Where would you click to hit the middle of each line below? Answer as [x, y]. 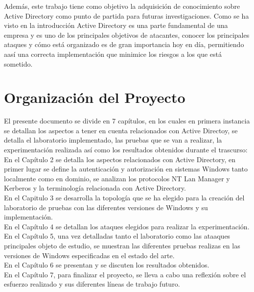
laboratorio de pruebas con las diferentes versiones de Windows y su [106, 207]
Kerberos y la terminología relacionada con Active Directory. [95, 188]
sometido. [18, 63]
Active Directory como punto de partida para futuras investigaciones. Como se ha [127, 15]
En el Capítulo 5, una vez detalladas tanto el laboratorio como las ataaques [117, 236]
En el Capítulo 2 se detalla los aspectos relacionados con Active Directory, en [120, 159]
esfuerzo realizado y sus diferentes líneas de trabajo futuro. [92, 284]
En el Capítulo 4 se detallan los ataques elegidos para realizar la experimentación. [127, 226]
